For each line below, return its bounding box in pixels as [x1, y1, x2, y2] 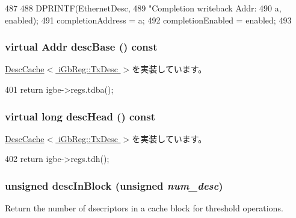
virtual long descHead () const [5, 108, 155, 123]
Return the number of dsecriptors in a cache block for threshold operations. [5, 202, 283, 214]
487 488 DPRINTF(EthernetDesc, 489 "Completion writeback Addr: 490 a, [5, 2, 282, 14]
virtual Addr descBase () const [5, 39, 158, 54]
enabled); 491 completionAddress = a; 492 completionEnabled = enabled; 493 [5, 13, 292, 26]
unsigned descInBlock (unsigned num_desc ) [5, 178, 223, 193]
